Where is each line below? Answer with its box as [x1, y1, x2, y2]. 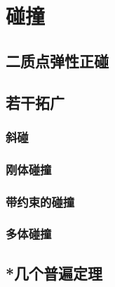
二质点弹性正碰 [6, 49, 109, 71]
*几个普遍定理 [6, 262, 103, 283]
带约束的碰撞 [6, 193, 75, 210]
